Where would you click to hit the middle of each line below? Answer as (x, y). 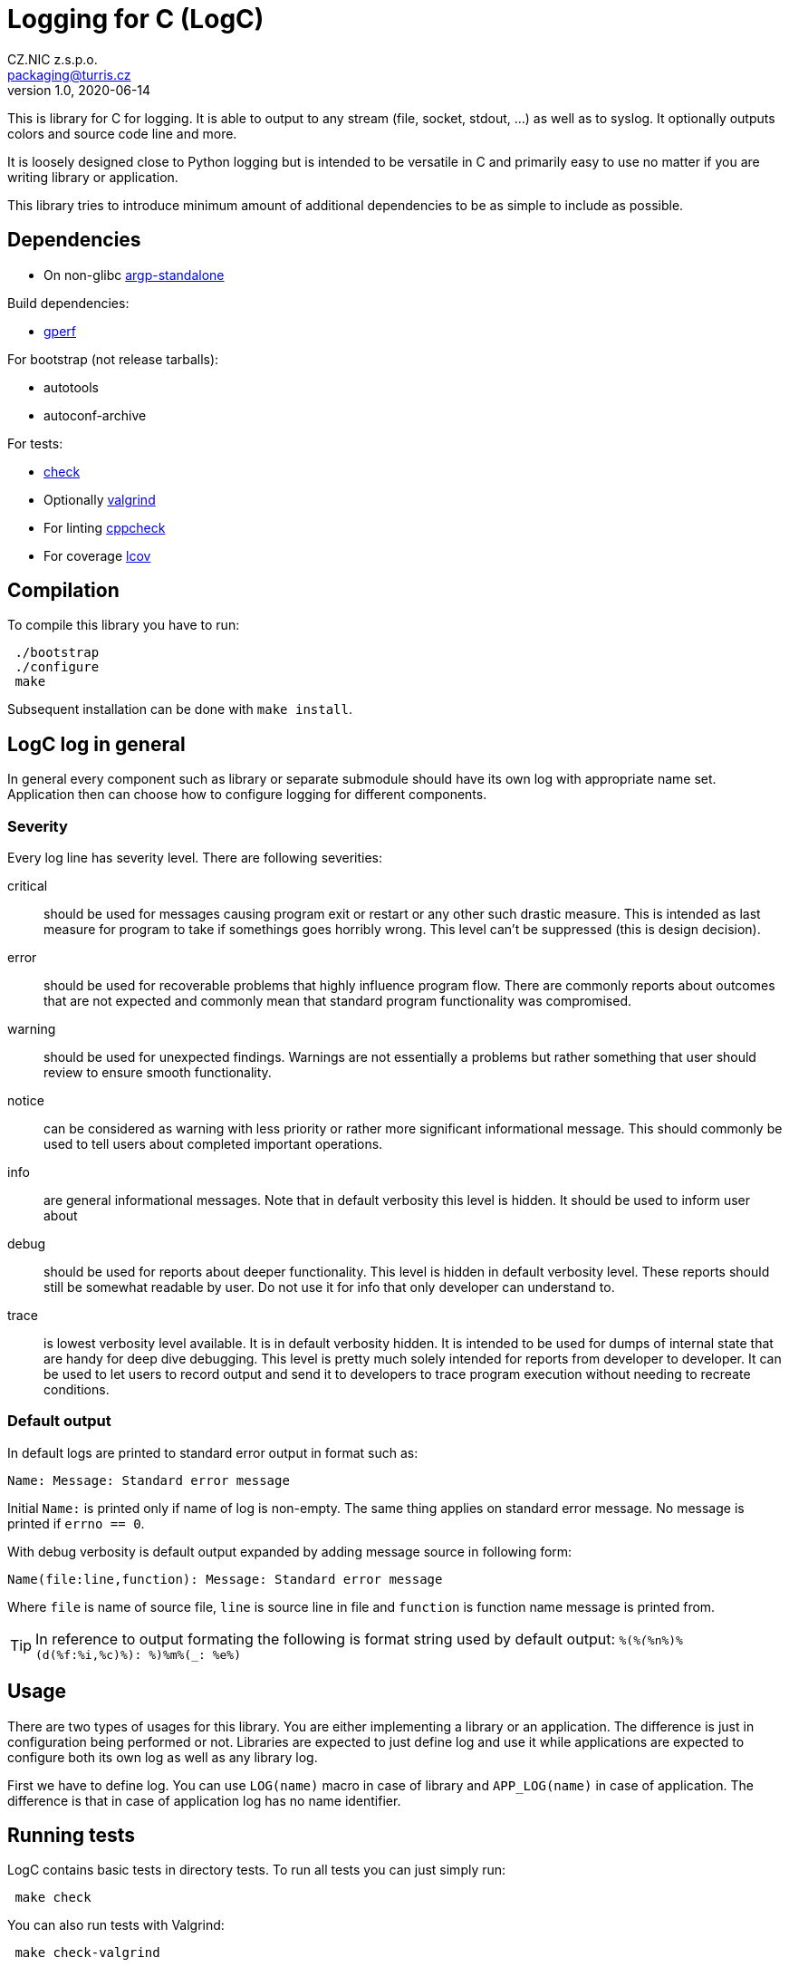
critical (28, 886)
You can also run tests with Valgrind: (116, 1925)
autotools (71, 387)
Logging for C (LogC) (136, 19)
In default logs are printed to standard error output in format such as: (213, 1452)
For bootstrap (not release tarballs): (113, 359)
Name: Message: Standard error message (149, 1480)
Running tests (72, 1836)
